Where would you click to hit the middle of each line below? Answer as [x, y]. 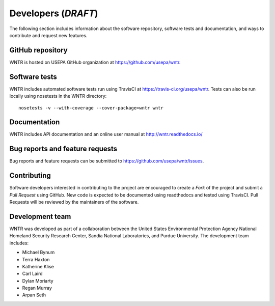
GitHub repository [39, 50]
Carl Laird [32, 274]
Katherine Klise [38, 266]
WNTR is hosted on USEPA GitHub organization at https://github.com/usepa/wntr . [95, 62]
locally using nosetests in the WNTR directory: [58, 96]
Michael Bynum [38, 253]
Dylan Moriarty [38, 281]
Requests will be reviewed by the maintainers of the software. [74, 202]
